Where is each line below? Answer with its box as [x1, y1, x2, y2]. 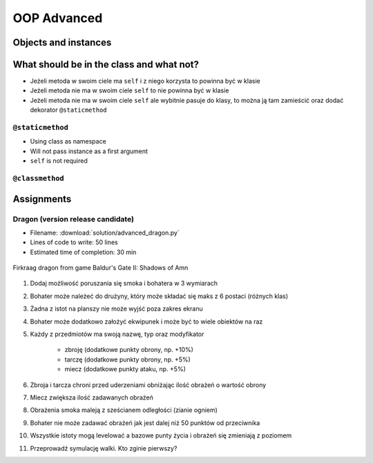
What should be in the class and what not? [12, 59, 200, 70]
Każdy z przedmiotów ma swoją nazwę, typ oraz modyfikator [30, 330, 204, 338]
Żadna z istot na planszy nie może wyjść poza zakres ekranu [30, 304, 203, 313]
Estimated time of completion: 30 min [30, 248, 137, 256]
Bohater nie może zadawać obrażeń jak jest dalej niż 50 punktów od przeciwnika [30, 418, 260, 427]
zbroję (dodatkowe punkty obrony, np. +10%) [64, 346, 193, 354]
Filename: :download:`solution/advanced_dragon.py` [30, 228, 180, 237]
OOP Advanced [12, 10, 103, 26]
